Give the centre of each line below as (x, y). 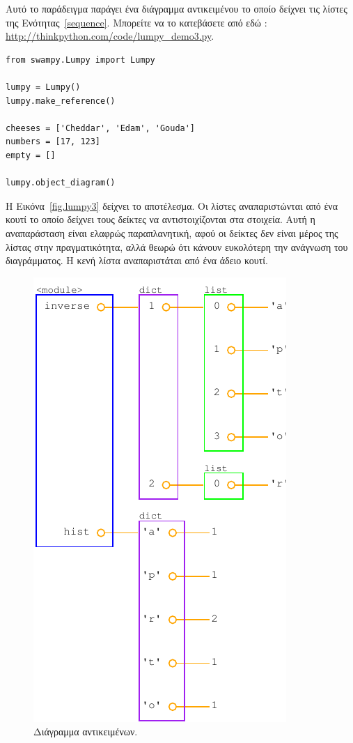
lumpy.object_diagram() (61, 183)
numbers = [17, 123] (53, 142)
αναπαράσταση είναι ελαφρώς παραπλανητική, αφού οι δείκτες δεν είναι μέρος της (172, 232)
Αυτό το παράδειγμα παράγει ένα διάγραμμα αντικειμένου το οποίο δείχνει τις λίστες (176, 8)
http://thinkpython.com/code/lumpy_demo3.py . (110, 36)
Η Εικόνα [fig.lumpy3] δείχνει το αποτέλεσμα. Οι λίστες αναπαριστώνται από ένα (172, 205)
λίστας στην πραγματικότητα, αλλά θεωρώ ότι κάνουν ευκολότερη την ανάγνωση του (177, 246)
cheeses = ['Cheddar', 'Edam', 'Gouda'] (101, 128)
